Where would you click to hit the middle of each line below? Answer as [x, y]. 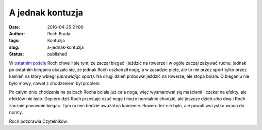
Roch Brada [59, 33]
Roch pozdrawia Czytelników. [38, 121]
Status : [16, 54]
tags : [14, 41]
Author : [17, 33]
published [57, 54]
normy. [16, 112]
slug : [14, 47]
